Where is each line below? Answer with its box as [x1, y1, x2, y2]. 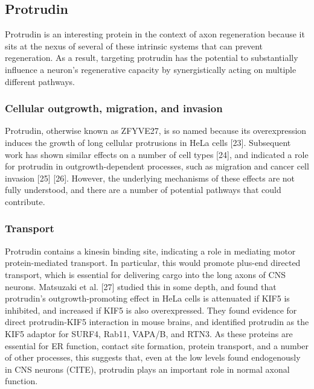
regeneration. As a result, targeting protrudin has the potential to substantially [5, 51, 298, 64]
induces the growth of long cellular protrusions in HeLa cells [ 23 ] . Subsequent [5, 136, 291, 148]
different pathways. [5, 75, 75, 87]
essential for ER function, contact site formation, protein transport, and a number [5, 339, 309, 352]
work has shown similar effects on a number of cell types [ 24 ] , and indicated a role [5, 148, 309, 160]
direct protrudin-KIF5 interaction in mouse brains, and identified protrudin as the [5, 315, 309, 328]
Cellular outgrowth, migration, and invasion [5, 101, 223, 116]
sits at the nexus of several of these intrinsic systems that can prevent [5, 39, 263, 52]
